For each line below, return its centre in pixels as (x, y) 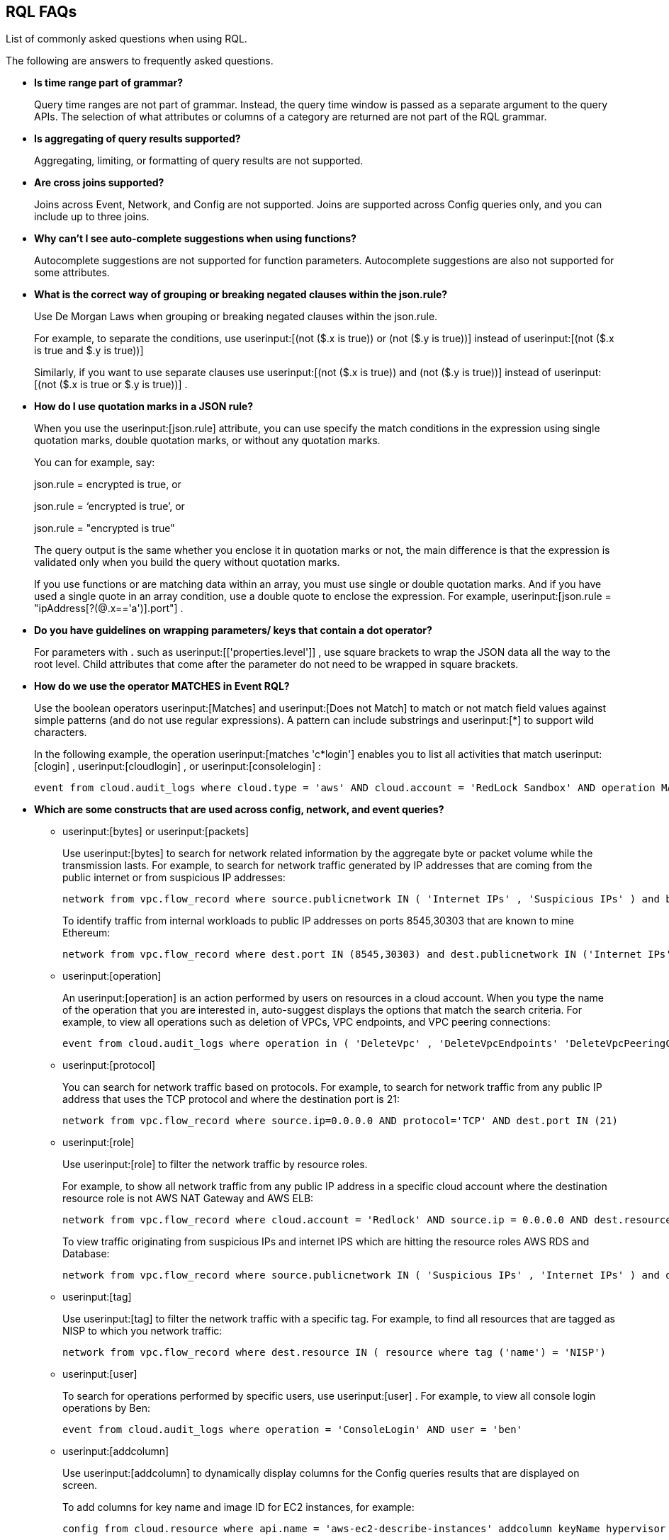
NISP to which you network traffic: (142, 1331)
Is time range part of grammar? (108, 83)
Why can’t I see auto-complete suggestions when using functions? (195, 239)
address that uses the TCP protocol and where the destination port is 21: (231, 1099)
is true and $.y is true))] (89, 351)
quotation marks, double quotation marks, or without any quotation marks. (207, 441)
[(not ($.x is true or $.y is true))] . (111, 385)
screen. (80, 1485)
